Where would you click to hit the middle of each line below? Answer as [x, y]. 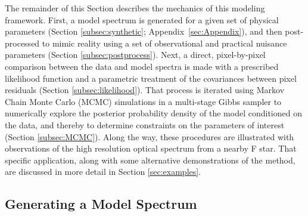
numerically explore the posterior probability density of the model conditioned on [153, 113]
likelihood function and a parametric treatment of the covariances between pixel [151, 78]
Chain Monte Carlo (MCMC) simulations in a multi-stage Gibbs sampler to [143, 101]
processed [22, 43]
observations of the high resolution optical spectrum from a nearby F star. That [151, 148]
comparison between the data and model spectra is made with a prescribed [142, 66]
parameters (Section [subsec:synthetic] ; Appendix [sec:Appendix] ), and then [144, 31]
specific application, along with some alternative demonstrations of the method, [150, 160]
